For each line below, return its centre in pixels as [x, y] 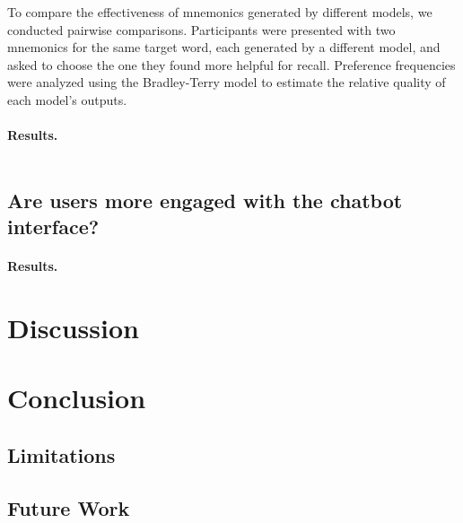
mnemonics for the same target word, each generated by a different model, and [224, 47]
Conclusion [77, 398]
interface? [53, 227]
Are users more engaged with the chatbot [205, 200]
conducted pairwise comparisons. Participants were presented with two [201, 29]
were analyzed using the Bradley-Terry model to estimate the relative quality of [227, 82]
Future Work [69, 507]
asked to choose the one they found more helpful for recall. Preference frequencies [231, 64]
